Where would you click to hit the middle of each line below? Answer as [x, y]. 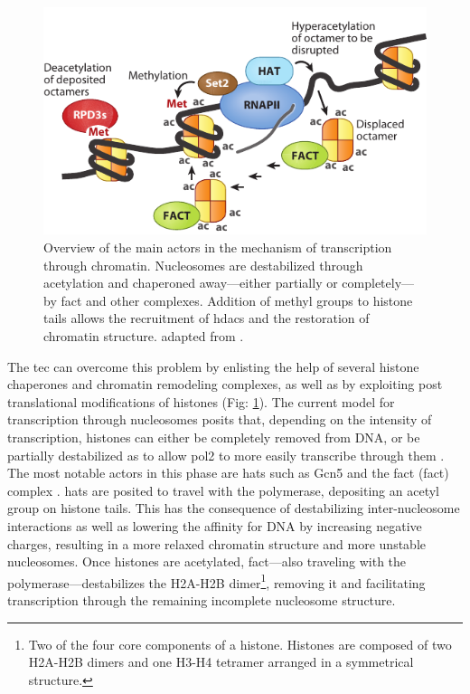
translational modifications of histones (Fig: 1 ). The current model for [201, 401]
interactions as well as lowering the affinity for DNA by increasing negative [215, 525]
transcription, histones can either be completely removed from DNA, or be [214, 437]
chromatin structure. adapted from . [144, 335]
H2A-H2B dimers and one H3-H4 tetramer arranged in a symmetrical [221, 662]
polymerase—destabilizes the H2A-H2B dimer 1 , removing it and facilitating [216, 581]
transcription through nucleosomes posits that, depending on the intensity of [220, 419]
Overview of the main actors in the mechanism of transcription [218, 247]
